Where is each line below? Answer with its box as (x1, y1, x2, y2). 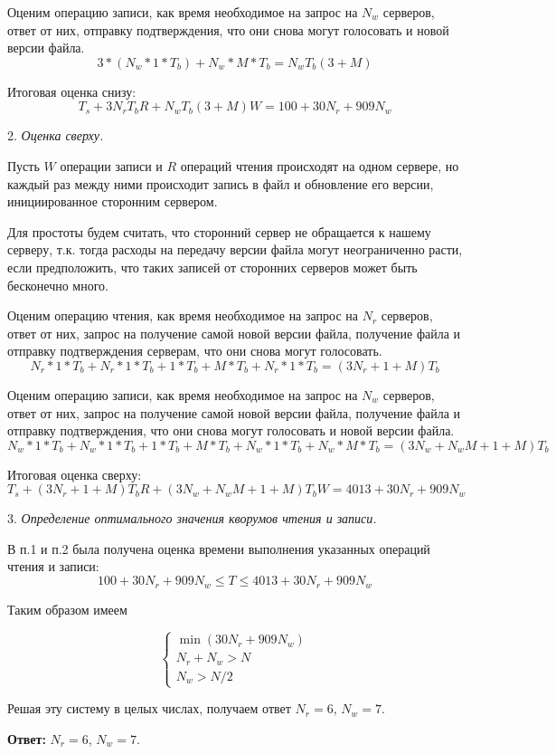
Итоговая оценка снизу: (7, 81, 137, 100)
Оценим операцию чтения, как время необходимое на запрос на (7, 306, 358, 325)
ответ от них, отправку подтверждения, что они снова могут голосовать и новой (7, 20, 449, 39)
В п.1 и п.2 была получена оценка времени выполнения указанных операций (7, 539, 430, 558)
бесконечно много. (7, 275, 108, 294)
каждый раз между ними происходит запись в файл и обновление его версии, (7, 174, 434, 193)
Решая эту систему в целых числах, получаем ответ (7, 699, 291, 718)
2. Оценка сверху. (7, 126, 104, 145)
